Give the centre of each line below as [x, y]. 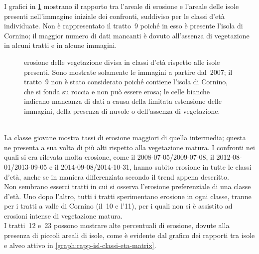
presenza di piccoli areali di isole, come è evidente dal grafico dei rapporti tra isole [129, 235]
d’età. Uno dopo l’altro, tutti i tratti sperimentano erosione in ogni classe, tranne [128, 196]
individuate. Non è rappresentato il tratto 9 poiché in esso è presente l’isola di [124, 26]
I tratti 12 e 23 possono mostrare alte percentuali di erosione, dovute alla [117, 225]
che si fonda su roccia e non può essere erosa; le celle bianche [117, 91]
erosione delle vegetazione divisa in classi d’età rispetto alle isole [122, 62]
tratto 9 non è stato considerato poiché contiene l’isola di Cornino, [126, 82]
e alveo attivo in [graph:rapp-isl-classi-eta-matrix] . [80, 245]
